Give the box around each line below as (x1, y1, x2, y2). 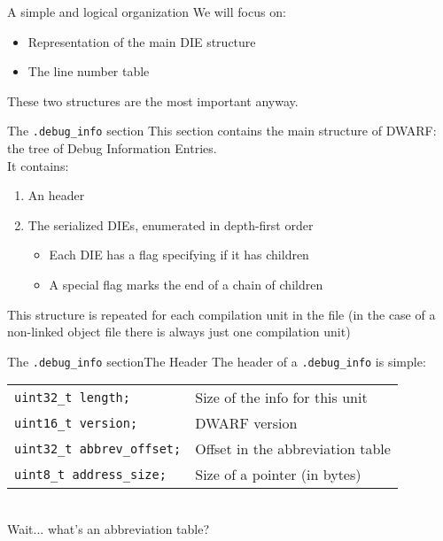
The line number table (27, 62, 150, 81)
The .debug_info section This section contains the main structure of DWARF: (7, 121, 437, 140)
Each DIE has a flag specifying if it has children (49, 245, 309, 264)
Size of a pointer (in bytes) (195, 464, 361, 485)
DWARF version (195, 413, 298, 434)
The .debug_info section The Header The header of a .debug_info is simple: (7, 352, 426, 370)
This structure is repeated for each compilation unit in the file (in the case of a (7, 305, 436, 323)
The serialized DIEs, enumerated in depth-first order (27, 215, 314, 234)
